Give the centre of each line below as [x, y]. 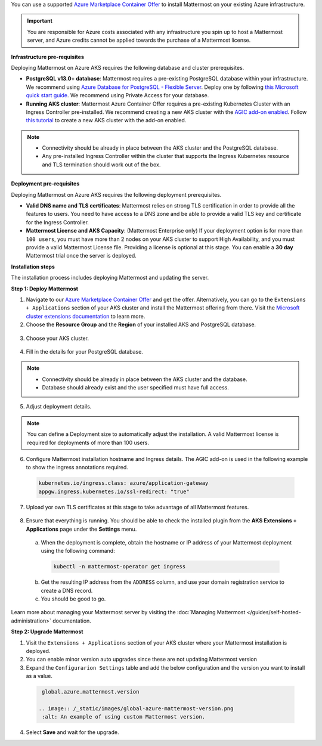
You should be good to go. [73, 599]
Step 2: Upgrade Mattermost [47, 632]
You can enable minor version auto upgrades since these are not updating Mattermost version [142, 660]
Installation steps [33, 267]
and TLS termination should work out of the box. [101, 165]
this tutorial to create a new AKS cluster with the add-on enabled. [106, 120]
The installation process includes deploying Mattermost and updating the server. [110, 278]
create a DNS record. [67, 590]
